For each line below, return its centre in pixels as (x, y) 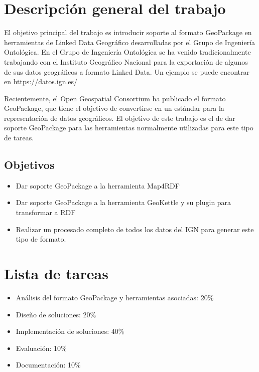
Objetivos (29, 165)
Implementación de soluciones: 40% (70, 331)
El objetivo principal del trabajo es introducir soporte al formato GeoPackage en (128, 32)
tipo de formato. (41, 239)
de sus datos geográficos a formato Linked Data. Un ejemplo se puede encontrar (127, 71)
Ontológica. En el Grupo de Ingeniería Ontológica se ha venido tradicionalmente (127, 52)
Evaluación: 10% (41, 348)
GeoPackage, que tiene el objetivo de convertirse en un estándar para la (114, 108)
